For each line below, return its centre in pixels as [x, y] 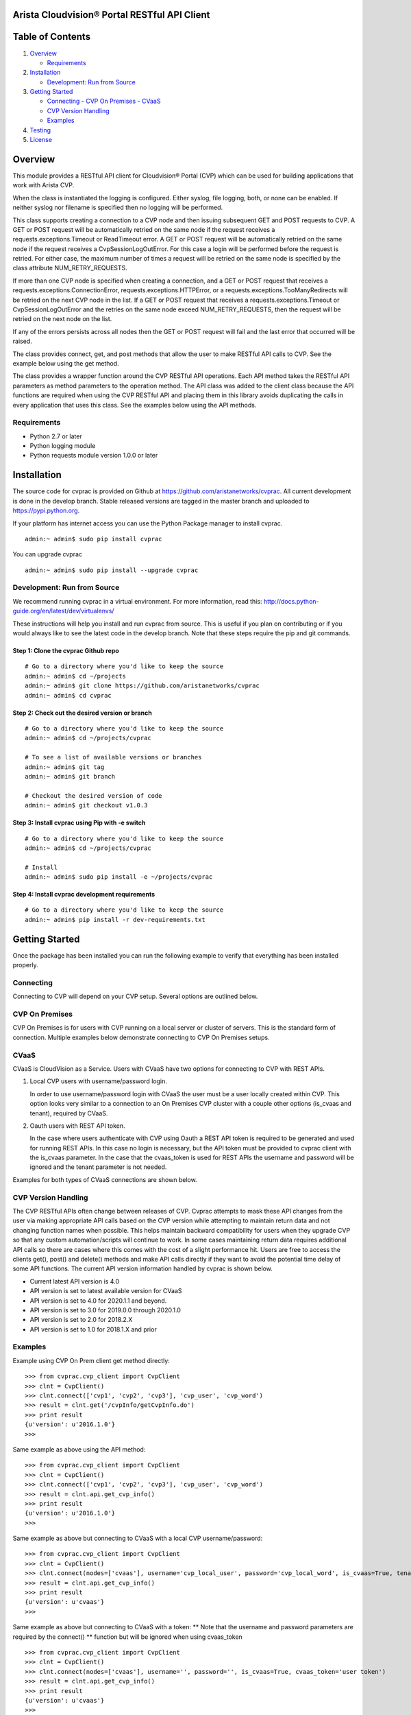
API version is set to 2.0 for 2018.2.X [81, 1320]
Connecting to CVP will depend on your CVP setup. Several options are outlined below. [135, 996]
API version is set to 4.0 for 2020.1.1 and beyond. [98, 1301]
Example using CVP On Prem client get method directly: [91, 1360]
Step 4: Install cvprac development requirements [84, 895]
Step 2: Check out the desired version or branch [82, 713]
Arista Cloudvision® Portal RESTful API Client [111, 15]
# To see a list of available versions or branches [113, 757]
